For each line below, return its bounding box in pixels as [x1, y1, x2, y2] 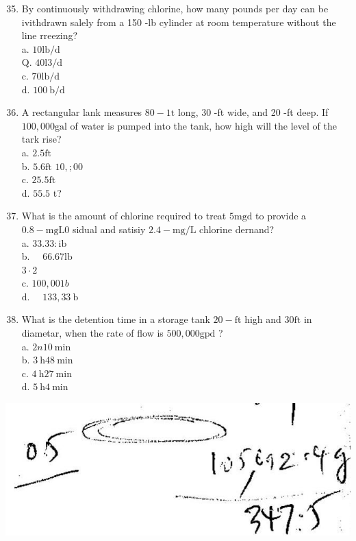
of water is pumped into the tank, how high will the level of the [70, 118, 337, 132]
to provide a [255, 208, 307, 223]
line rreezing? [21, 28, 78, 43]
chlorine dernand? [199, 221, 275, 236]
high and [244, 312, 281, 326]
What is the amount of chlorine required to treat [21, 208, 227, 223]
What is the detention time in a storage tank [21, 312, 210, 326]
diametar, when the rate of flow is [21, 326, 164, 340]
